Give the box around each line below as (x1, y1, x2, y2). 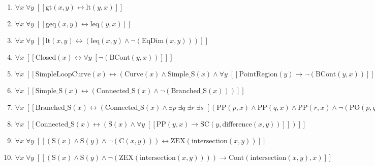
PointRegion (239, 71, 278, 78)
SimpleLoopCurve (35, 71, 91, 78)
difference (222, 121, 252, 128)
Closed (35, 54, 56, 61)
